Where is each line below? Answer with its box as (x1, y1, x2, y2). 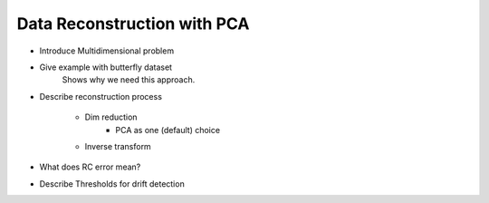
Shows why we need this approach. (62, 74, 196, 85)
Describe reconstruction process (39, 91, 163, 101)
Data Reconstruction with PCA (16, 14, 250, 34)
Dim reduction (84, 111, 138, 122)
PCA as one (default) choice (115, 124, 221, 135)
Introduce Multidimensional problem (39, 45, 175, 56)
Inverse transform (84, 140, 151, 151)
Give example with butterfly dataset (39, 62, 172, 72)
